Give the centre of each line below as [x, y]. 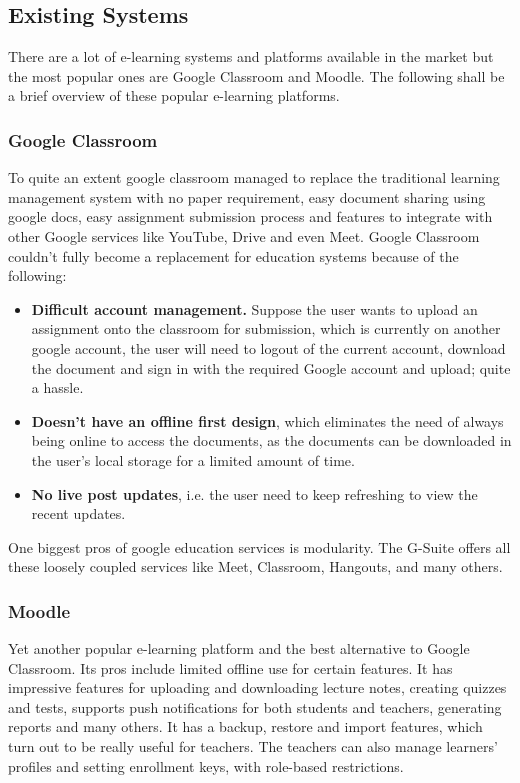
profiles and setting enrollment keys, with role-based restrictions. [206, 765]
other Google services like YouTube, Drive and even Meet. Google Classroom [244, 235]
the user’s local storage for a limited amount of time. [193, 459]
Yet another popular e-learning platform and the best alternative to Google [239, 648]
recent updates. [78, 513]
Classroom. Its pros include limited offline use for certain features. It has [230, 667]
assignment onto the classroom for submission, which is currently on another [266, 328]
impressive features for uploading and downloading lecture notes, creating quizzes [257, 687]
